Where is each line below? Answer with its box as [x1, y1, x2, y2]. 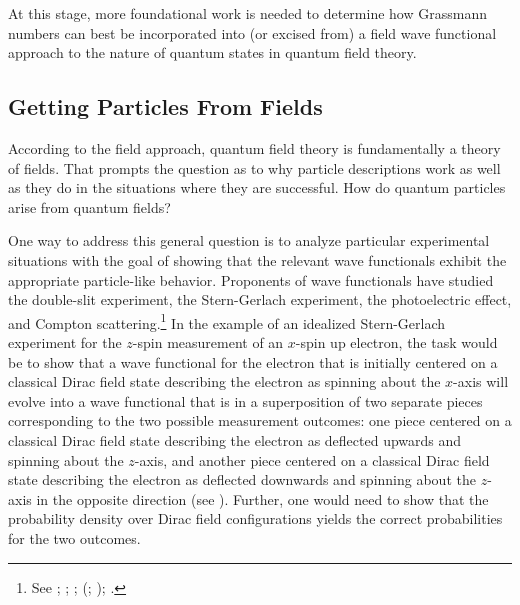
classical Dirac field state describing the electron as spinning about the [8, 371, 441, 392]
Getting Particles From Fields [8, 91, 323, 122]
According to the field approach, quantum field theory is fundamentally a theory [8, 137, 501, 158]
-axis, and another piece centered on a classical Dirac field [134, 449, 490, 470]
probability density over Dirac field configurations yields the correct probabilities [8, 508, 503, 529]
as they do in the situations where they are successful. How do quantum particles [8, 177, 506, 198]
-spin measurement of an [132, 331, 284, 352]
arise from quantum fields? [8, 196, 171, 217]
